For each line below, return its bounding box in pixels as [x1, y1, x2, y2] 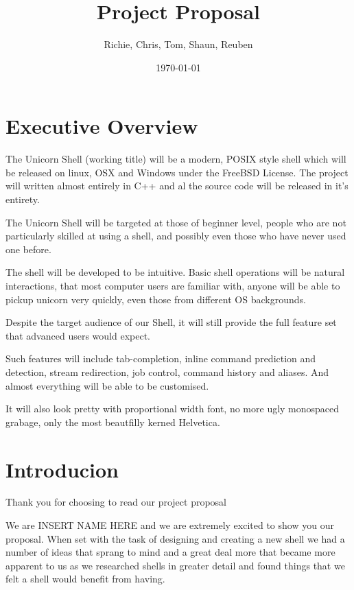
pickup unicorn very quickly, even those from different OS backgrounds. [5, 292, 306, 306]
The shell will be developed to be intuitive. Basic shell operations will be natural [5, 265, 345, 279]
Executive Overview [5, 112, 198, 140]
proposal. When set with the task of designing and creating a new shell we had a [5, 531, 345, 545]
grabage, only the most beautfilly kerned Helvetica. [5, 414, 220, 429]
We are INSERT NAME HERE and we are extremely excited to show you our [5, 518, 334, 532]
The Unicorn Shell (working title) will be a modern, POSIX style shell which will [5, 152, 346, 166]
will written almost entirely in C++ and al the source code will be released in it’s [5, 178, 349, 193]
